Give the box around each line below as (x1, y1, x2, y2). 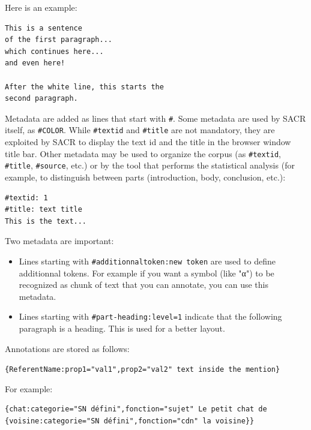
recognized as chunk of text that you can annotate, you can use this (19, 278, 268, 291)
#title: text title (5, 205, 82, 214)
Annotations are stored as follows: (5, 342, 130, 354)
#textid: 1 (5, 193, 48, 202)
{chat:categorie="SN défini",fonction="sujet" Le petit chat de (5, 405, 267, 414)
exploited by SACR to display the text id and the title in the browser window (5, 136, 291, 148)
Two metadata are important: (5, 234, 114, 247)
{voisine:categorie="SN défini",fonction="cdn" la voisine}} (5, 417, 255, 426)
